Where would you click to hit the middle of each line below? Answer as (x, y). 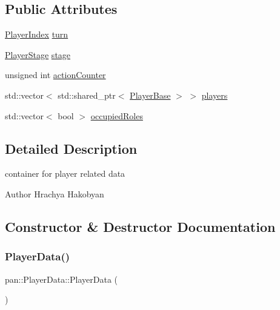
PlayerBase (150, 95)
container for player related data (65, 173)
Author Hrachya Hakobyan (55, 193)
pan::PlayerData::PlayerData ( (62, 279)
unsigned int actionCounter (55, 75)
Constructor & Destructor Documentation (140, 226)
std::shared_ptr (87, 95)
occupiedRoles (117, 115)
